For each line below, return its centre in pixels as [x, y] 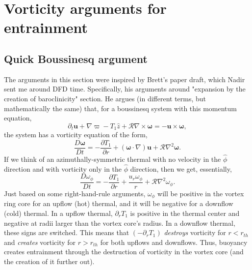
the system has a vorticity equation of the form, [76, 135]
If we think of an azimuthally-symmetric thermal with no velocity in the [113, 159]
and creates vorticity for [40, 242]
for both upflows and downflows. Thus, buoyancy [174, 242]
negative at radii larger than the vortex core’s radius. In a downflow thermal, [120, 223]
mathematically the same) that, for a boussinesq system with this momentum [120, 108]
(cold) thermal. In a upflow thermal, [58, 213]
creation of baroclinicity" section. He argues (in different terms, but [105, 98]
